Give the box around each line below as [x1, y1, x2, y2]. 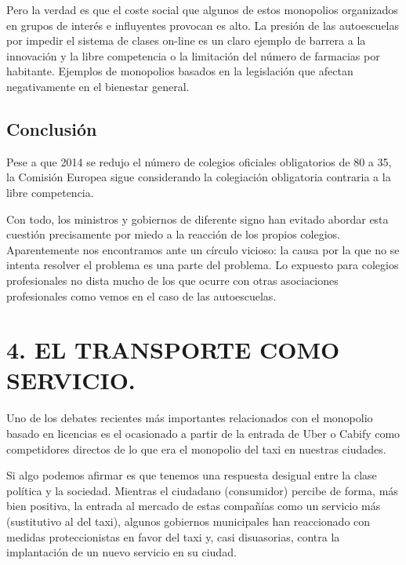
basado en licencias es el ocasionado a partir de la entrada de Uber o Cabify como [6, 425, 401, 442]
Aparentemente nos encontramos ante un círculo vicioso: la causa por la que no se [6, 241, 400, 257]
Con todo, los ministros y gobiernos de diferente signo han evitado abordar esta [6, 210, 389, 227]
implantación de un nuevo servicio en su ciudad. [6, 544, 237, 560]
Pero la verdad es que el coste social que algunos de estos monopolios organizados [6, 2, 398, 17]
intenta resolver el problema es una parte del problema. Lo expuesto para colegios [6, 257, 399, 273]
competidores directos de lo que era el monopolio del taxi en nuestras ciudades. [6, 440, 386, 457]
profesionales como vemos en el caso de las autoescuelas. [6, 287, 277, 304]
